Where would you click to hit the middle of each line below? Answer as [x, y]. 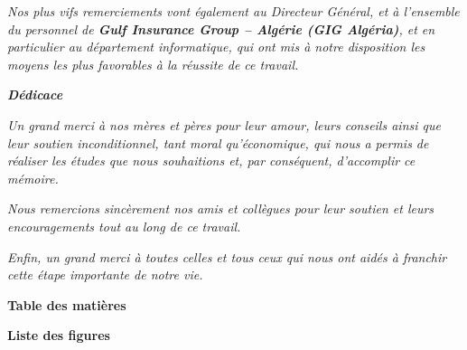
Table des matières [67, 304]
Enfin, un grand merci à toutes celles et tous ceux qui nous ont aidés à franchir [227, 256]
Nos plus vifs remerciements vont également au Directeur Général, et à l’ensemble [233, 11]
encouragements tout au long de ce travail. [124, 226]
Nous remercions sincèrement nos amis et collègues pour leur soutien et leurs [221, 208]
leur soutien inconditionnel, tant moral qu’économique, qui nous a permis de [218, 142]
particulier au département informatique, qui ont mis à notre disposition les [216, 47]
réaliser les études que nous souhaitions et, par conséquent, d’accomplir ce [211, 161]
